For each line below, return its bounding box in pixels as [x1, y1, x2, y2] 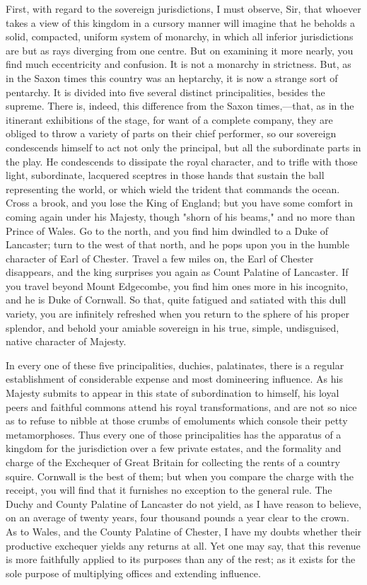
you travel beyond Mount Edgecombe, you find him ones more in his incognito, [6, 278, 349, 293]
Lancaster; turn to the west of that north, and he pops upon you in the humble [6, 237, 349, 252]
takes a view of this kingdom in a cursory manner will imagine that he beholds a [6, 15, 355, 30]
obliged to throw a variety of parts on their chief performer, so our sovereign [6, 126, 337, 141]
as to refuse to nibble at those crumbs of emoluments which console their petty [6, 413, 348, 428]
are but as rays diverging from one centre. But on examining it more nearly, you [6, 42, 354, 57]
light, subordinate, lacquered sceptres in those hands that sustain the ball [6, 168, 325, 183]
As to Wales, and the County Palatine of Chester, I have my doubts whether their [6, 523, 362, 538]
